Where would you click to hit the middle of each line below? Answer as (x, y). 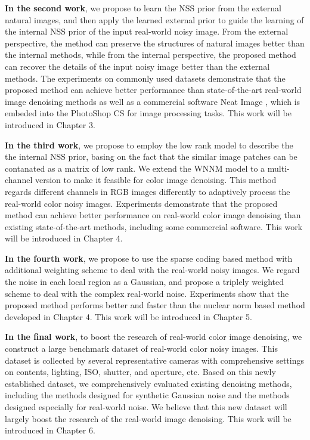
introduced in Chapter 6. (50, 430)
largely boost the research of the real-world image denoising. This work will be (148, 418)
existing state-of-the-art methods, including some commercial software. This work (154, 226)
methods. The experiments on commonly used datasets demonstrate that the (145, 78)
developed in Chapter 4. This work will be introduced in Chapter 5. (128, 316)
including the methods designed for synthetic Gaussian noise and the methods (147, 395)
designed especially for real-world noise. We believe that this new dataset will (146, 407)
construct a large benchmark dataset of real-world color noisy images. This (141, 348)
